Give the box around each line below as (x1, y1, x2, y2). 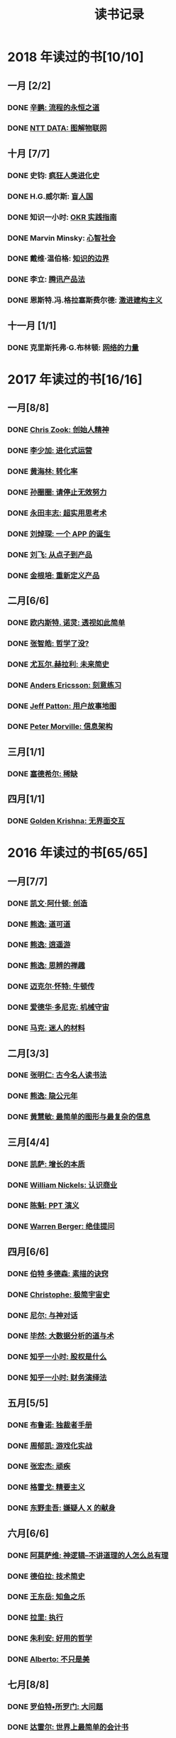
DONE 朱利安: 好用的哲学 (7, 1634, 92, 1644)
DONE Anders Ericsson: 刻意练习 (7, 680, 122, 690)
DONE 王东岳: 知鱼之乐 (7, 1592, 85, 1602)
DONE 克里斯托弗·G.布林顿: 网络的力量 (7, 342, 139, 352)
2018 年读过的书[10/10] (7, 49, 144, 65)
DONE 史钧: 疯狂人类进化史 (7, 170, 100, 180)
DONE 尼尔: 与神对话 (7, 1310, 78, 1320)
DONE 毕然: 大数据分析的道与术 (7, 1331, 114, 1341)
